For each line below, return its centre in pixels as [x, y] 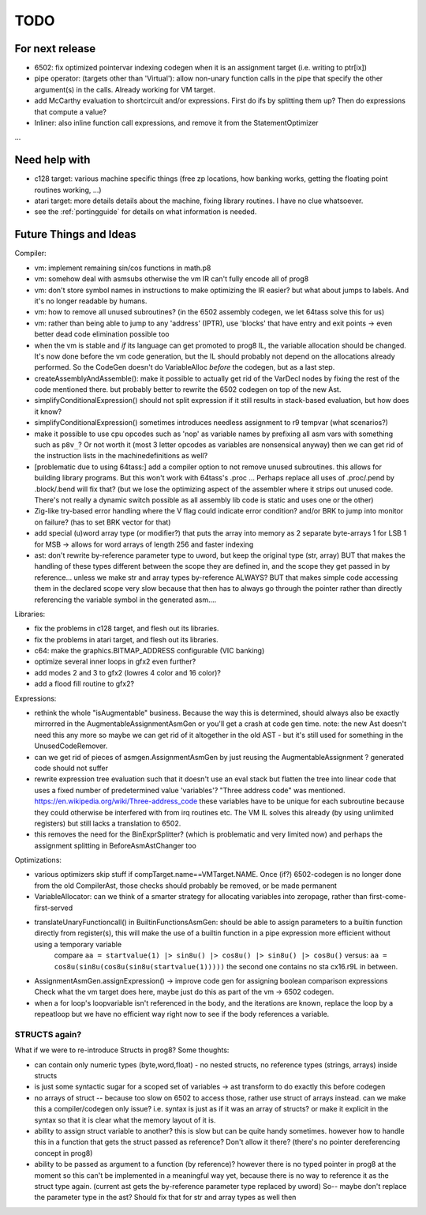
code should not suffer [71, 768]
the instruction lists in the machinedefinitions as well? [121, 456]
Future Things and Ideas [76, 234]
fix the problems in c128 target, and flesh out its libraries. [127, 629]
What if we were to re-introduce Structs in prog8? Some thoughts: [122, 1050]
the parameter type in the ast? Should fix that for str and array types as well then [165, 1198]
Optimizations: [38, 860]
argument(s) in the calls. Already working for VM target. [125, 89]
